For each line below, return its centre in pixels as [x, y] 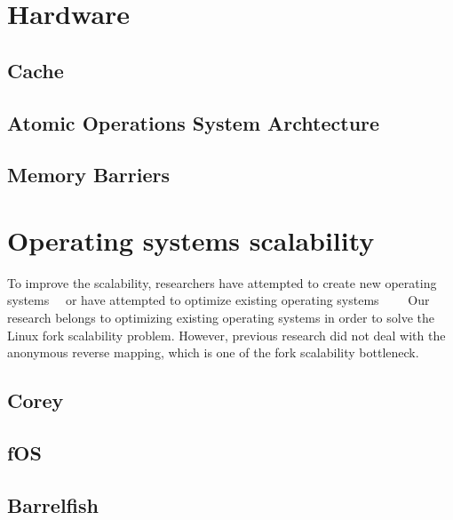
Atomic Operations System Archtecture [194, 122]
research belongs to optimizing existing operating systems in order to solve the [221, 318]
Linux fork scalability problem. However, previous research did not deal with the [226, 335]
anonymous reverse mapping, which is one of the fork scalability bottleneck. [213, 352]
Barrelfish [53, 504]
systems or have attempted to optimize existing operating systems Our [219, 300]
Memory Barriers [89, 175]
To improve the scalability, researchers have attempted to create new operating [222, 282]
